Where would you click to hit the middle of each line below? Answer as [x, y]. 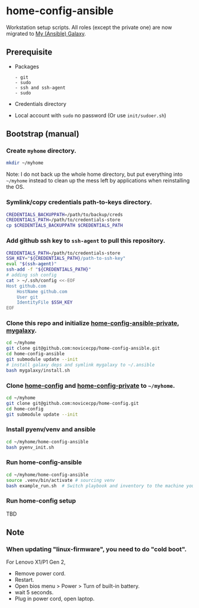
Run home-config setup [41, 501]
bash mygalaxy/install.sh [38, 370]
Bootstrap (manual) [43, 134]
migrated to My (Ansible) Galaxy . [46, 33]
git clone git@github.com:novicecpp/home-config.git [73, 403]
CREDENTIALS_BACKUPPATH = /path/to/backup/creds [65, 214]
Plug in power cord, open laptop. [54, 599]
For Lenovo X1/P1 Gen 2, [36, 562]
